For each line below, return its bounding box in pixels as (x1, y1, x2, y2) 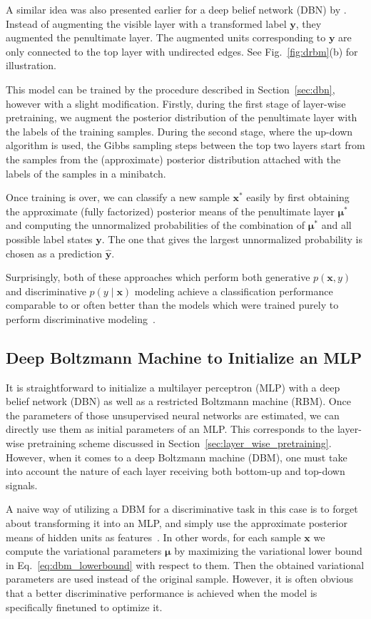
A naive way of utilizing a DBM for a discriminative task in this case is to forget (6, 501, 358, 516)
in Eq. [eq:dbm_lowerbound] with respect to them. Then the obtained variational (6, 557, 365, 572)
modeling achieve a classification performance (134, 283, 333, 298)
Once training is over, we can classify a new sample (6, 190, 230, 205)
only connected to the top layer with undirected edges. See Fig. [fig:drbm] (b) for (6, 44, 358, 58)
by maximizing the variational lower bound (174, 543, 362, 558)
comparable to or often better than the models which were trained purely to (6, 297, 339, 312)
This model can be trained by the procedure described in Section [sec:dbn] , (6, 81, 335, 96)
